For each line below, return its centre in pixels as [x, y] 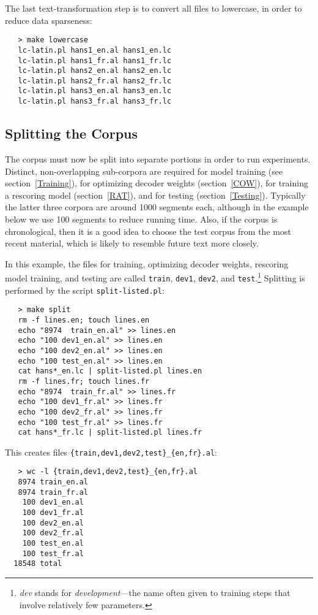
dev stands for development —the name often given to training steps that [155, 593]
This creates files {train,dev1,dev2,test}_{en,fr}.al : [111, 452]
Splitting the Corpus [72, 133]
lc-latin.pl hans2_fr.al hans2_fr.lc [95, 81]
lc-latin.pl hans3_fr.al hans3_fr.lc [95, 101]
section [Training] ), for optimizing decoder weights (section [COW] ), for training [157, 183]
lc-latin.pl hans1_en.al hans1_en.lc [95, 50]
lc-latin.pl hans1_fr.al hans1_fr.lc [95, 60]
